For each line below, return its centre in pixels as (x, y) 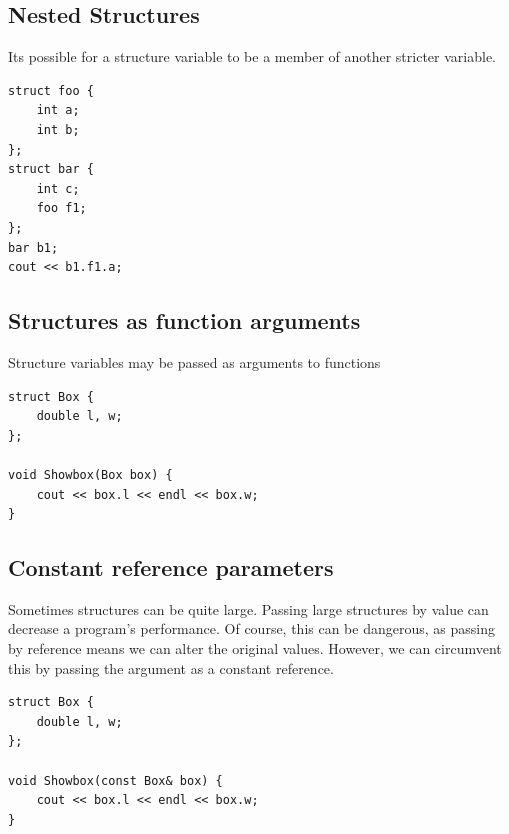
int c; (58, 188)
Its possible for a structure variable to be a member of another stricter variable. (252, 56)
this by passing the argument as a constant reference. (171, 667)
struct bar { (51, 169)
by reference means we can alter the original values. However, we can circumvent (255, 648)
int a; (58, 110)
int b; (58, 129)
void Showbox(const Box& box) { (115, 780)
